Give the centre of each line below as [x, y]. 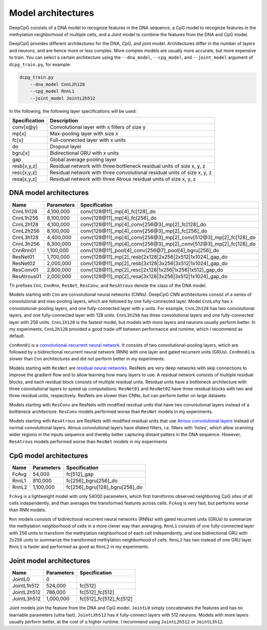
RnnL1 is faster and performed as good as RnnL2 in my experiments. [79, 547]
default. [17, 336]
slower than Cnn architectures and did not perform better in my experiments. [87, 359]
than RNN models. [28, 510]
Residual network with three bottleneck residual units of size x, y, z [127, 166]
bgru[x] [21, 153]
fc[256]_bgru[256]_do [92, 481]
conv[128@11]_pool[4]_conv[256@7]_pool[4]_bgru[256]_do [150, 250]
